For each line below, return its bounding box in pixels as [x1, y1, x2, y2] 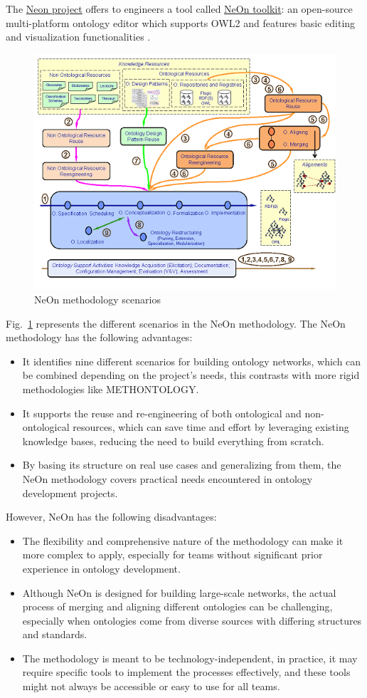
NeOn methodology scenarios [34, 292, 161, 307]
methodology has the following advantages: [6, 330, 193, 345]
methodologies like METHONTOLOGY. [22, 381, 199, 396]
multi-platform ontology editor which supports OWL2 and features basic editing [6, 15, 356, 30]
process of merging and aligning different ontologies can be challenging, [22, 599, 333, 614]
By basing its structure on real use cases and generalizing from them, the [22, 457, 341, 472]
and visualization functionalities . [6, 29, 151, 44]
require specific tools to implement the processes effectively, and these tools [22, 665, 351, 679]
